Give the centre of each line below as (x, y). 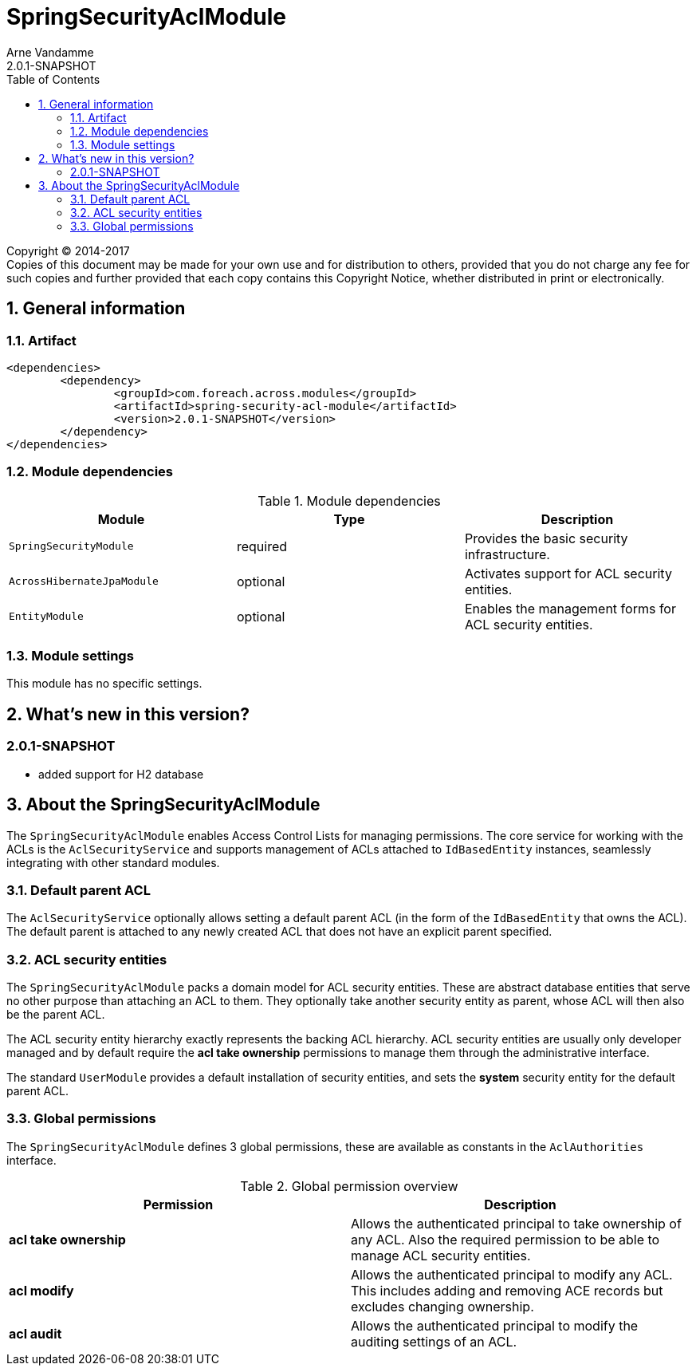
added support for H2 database (121, 774)
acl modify (41, 1290)
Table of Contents (53, 79)
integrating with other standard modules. (113, 862)
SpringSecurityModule (71, 546)
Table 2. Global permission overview (349, 1186)
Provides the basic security (546, 538)
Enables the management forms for (570, 608)
